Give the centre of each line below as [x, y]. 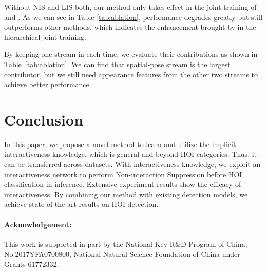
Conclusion [44, 119]
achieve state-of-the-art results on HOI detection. [81, 204]
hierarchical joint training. [45, 37]
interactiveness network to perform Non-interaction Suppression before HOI [123, 174]
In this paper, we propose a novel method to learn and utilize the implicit [120, 144]
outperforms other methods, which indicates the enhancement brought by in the [130, 27]
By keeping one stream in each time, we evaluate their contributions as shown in [131, 54]
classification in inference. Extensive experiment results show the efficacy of [123, 184]
